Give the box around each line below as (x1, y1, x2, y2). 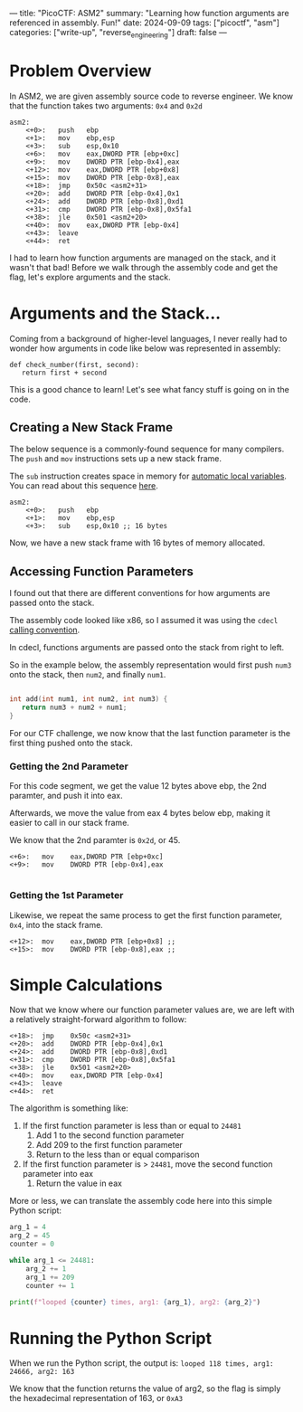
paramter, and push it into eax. (9, 791, 124, 801)
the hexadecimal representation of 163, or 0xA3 (9, 1393, 184, 1404)
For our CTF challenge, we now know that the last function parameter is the (9, 727, 291, 738)
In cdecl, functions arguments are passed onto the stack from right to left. (9, 642, 285, 653)
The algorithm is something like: (9, 1103, 128, 1113)
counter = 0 (9, 1239, 54, 1249)
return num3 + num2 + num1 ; (21, 703, 128, 713)
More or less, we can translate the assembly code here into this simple (9, 1196, 273, 1207)
